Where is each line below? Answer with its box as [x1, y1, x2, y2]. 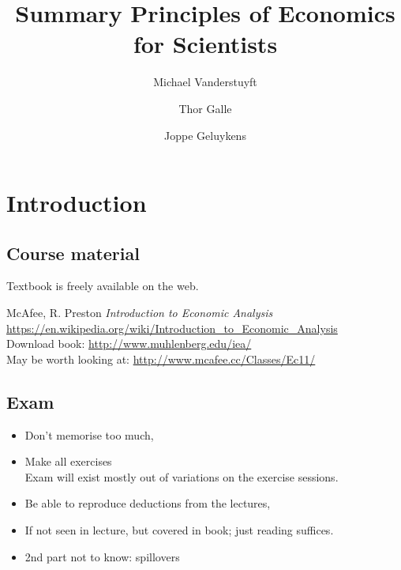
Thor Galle [178, 100, 232, 116]
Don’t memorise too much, [24, 426, 154, 443]
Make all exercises [24, 453, 112, 470]
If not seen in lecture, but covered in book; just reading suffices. [24, 522, 334, 538]
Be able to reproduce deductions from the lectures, [24, 495, 271, 511]
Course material [6, 240, 140, 265]
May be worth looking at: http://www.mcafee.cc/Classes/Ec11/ [6, 350, 316, 367]
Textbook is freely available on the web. [6, 277, 199, 294]
